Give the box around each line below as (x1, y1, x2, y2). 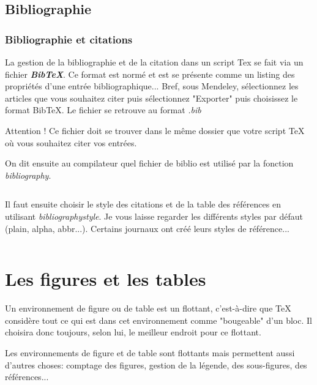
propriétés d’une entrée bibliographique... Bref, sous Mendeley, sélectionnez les (5, 80, 299, 92)
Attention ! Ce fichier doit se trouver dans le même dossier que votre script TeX (5, 124, 305, 136)
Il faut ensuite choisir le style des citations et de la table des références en (5, 198, 281, 211)
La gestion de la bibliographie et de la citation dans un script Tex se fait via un (5, 56, 304, 68)
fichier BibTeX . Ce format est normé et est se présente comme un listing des (5, 67, 295, 80)
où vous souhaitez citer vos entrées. (5, 136, 137, 149)
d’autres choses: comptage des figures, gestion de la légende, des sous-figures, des (5, 358, 307, 371)
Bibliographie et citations (5, 31, 133, 47)
